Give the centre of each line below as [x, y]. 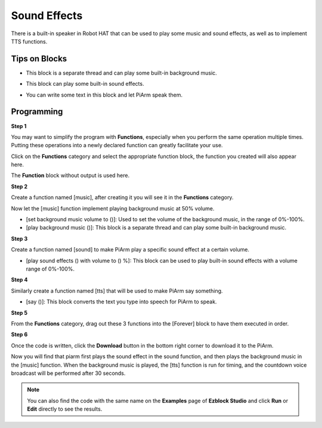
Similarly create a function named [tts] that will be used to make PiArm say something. [117, 291]
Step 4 [19, 280]
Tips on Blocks [39, 59]
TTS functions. [29, 41]
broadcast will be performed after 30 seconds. [68, 373]
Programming [37, 112]
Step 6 [19, 334]
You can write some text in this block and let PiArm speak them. [104, 95]
